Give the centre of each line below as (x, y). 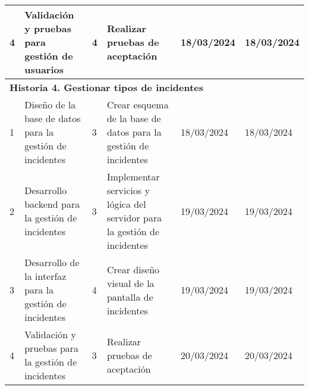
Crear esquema (138, 104)
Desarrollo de (52, 262)
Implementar (133, 177)
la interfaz (45, 276)
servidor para (134, 218)
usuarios (44, 69)
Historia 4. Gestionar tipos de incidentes (107, 87)
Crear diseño (133, 269)
